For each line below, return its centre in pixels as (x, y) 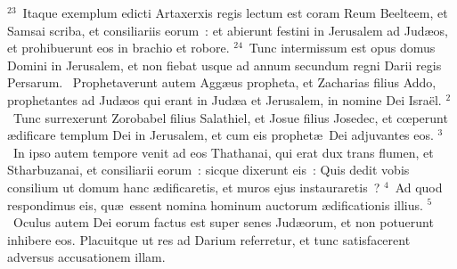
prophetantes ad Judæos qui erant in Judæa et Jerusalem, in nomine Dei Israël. (224, 99)
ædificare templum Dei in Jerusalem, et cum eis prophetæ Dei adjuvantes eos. (220, 135)
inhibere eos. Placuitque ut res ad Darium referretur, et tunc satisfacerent (209, 239)
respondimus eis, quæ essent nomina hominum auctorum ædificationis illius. (215, 204)
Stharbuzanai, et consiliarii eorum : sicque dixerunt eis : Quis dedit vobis (208, 170)
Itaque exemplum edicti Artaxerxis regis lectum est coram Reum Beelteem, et (235, 12)
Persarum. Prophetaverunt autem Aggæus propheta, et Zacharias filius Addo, (222, 82)
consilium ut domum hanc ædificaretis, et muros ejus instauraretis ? (194, 187)
